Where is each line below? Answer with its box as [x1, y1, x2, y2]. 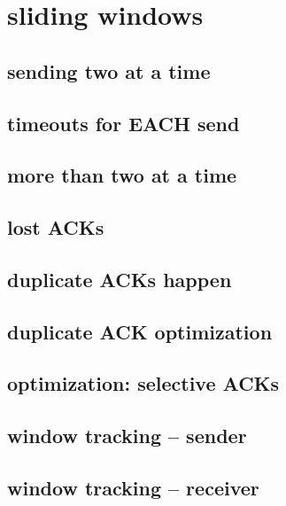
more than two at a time [7, 161, 237, 189]
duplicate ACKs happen [7, 265, 232, 292]
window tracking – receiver [7, 474, 259, 502]
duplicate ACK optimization [7, 317, 273, 345]
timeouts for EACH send [7, 109, 240, 136]
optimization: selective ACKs [7, 370, 280, 397]
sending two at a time [7, 57, 211, 84]
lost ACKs [7, 214, 104, 241]
